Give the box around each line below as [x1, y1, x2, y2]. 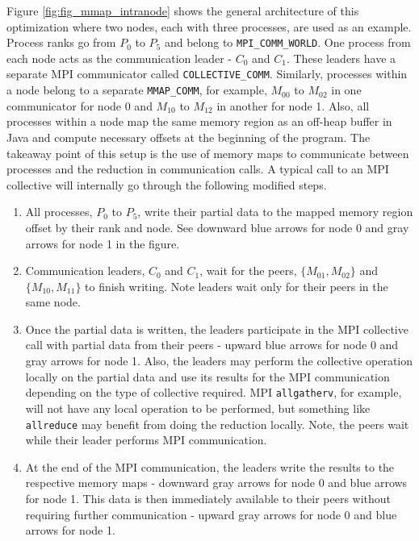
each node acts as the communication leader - [6, 49, 232, 66]
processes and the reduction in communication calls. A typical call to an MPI [6, 160, 389, 177]
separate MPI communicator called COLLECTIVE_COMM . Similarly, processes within [6, 65, 408, 82]
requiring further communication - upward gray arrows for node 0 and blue [25, 506, 397, 522]
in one [331, 81, 362, 98]
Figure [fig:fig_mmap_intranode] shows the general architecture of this [6, 2, 359, 19]
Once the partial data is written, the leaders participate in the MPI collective [25, 320, 409, 337]
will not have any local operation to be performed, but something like [25, 399, 371, 416]
